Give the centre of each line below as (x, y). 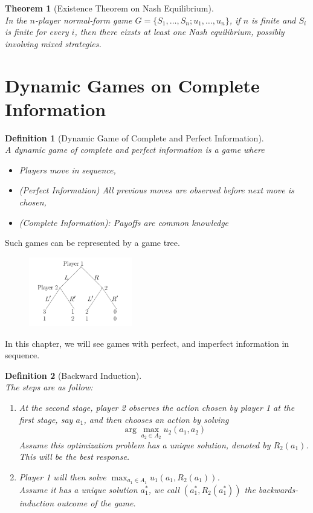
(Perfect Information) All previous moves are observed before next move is (156, 190)
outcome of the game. (96, 502)
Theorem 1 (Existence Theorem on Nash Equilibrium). (109, 8)
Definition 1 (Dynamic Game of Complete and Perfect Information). (134, 137)
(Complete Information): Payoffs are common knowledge (124, 222)
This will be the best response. (74, 457)
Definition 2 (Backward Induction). (73, 375)
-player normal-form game (83, 20)
